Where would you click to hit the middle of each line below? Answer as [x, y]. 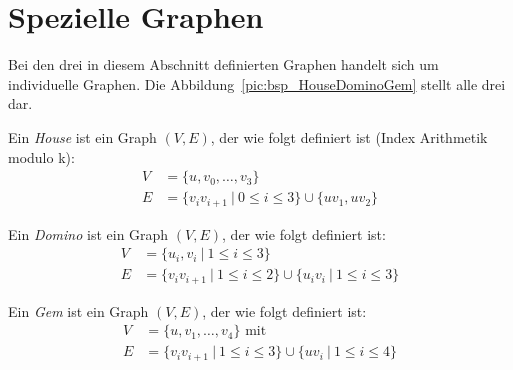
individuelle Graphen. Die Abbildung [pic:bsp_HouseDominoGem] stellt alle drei [257, 83]
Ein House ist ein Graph [82, 136]
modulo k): [41, 156]
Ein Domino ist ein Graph [88, 233]
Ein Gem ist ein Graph [78, 310]
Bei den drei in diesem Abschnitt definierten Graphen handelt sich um [223, 64]
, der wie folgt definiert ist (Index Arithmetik [349, 136]
